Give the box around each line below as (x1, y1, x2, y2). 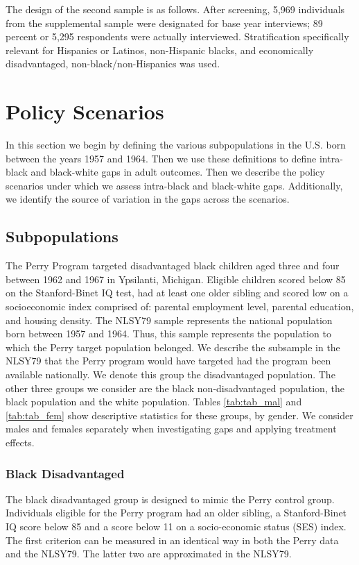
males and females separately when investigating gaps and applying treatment (6, 421, 337, 436)
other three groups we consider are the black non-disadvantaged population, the (6, 380, 344, 395)
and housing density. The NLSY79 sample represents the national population (6, 312, 333, 327)
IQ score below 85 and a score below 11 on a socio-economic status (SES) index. (6, 518, 347, 533)
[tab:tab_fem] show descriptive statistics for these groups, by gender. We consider (6, 407, 353, 422)
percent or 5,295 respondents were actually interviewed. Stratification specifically (6, 29, 349, 44)
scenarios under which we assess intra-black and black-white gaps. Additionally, (6, 178, 343, 192)
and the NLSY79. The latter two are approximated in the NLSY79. (6, 546, 292, 561)
